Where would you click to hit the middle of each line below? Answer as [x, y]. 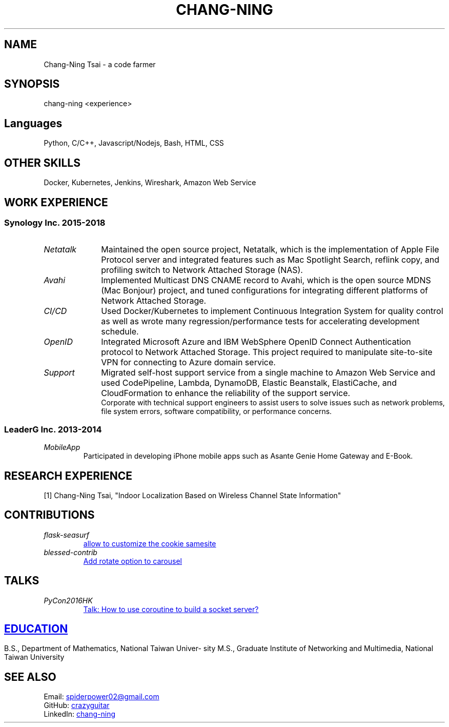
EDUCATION [36, 629]
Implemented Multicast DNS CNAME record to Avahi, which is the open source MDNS [266, 280]
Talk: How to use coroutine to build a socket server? [171, 609]
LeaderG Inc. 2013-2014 [53, 429]
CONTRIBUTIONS [49, 515]
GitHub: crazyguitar [77, 705]
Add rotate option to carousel [132, 561]
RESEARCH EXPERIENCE [68, 476]
